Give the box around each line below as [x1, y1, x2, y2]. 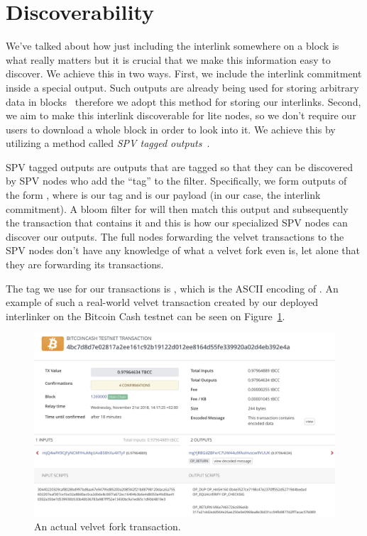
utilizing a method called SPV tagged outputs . [6, 136, 210, 151]
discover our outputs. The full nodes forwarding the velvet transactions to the [6, 229, 344, 244]
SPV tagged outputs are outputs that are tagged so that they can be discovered [6, 159, 354, 174]
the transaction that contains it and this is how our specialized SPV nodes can [6, 215, 348, 230]
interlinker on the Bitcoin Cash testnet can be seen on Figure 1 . [6, 308, 285, 323]
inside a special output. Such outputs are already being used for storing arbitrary [6, 80, 359, 94]
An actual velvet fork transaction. [34, 519, 181, 534]
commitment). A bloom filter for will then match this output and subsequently [6, 201, 349, 216]
